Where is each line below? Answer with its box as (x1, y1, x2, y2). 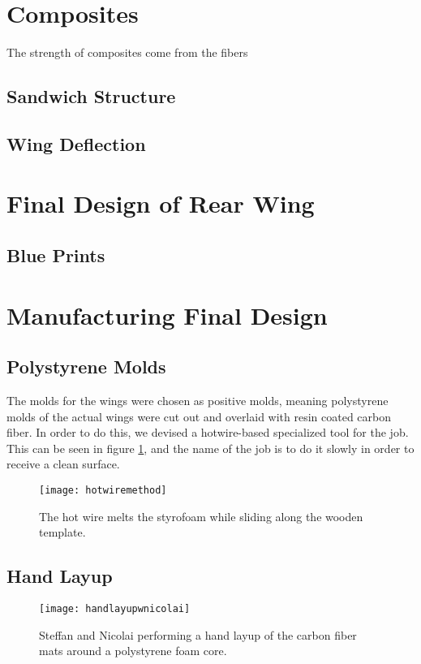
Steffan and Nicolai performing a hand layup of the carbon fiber (39, 626, 357, 643)
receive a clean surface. (6, 455, 120, 472)
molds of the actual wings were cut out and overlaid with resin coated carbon (6, 407, 392, 425)
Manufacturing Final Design (6, 298, 328, 331)
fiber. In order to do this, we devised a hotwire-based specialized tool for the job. (6, 424, 409, 441)
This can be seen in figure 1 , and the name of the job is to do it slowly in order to (6, 439, 415, 456)
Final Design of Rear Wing (6, 187, 315, 220)
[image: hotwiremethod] (39, 484, 167, 496)
